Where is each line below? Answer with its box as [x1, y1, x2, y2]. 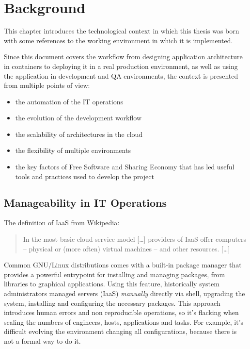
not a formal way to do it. [4, 335, 81, 346]
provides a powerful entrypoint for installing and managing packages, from [4, 269, 225, 279]
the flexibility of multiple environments [15, 145, 131, 155]
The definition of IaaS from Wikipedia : [4, 217, 120, 228]
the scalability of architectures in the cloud [15, 129, 143, 139]
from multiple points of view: [4, 80, 90, 90]
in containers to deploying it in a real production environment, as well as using [4, 61, 238, 71]
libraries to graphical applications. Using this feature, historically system [4, 279, 219, 289]
